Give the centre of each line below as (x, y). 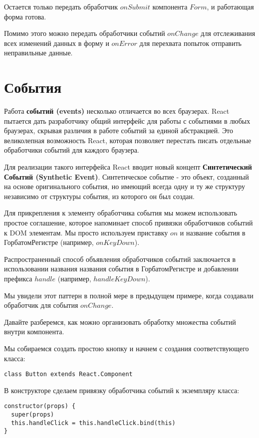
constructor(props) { (40, 406)
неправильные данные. (38, 53)
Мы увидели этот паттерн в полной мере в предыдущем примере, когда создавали (129, 295)
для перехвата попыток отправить (190, 43)
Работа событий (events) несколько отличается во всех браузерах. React (117, 111)
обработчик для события (41, 305)
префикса (18, 278)
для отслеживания (228, 33)
